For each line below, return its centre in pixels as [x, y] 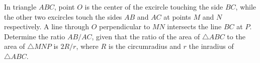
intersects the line [194, 26]
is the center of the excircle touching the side [154, 7]
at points [177, 16]
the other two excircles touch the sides [63, 16]
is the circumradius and [145, 46]
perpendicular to [124, 26]
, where [87, 46]
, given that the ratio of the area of [146, 36]
